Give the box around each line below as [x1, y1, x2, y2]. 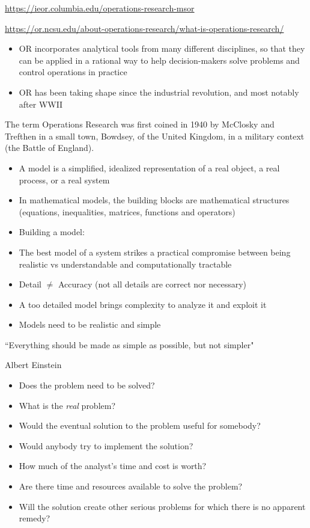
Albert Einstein [5, 358, 62, 371]
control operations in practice [19, 66, 127, 78]
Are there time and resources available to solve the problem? [19, 480, 243, 493]
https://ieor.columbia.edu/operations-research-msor [5, 2, 195, 14]
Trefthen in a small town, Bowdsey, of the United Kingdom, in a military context [5, 129, 305, 142]
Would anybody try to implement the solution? [19, 439, 193, 452]
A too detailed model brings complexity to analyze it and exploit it [19, 298, 267, 310]
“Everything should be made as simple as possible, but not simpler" [5, 338, 254, 351]
